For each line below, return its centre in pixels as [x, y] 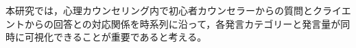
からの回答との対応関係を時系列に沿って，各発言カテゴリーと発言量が [182, 23]
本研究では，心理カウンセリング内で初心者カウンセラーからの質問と [159, 10]
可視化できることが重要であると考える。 [116, 37]
